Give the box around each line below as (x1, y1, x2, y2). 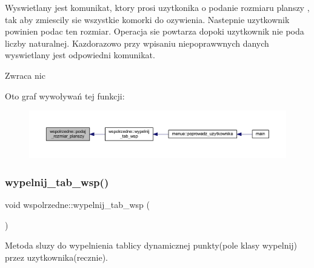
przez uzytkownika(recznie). (5, 250, 109, 263)
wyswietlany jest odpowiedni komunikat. (5, 49, 155, 61)
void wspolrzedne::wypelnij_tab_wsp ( (5, 198, 150, 211)
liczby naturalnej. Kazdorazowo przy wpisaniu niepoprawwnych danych (5, 36, 269, 49)
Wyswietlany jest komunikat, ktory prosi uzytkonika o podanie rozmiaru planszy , (5, 1, 310, 13)
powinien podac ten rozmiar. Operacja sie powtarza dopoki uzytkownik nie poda (5, 25, 304, 38)
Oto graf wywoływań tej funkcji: (5, 89, 125, 102)
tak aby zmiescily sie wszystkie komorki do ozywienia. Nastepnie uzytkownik (5, 13, 290, 25)
